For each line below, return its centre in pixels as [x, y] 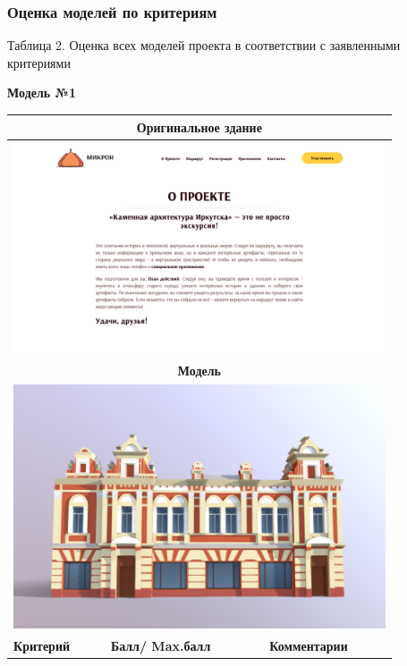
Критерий [42, 646]
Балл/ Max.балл [161, 646]
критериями [39, 62]
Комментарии [309, 646]
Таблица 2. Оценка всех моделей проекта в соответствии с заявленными [204, 45]
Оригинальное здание [199, 126]
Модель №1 [42, 93]
